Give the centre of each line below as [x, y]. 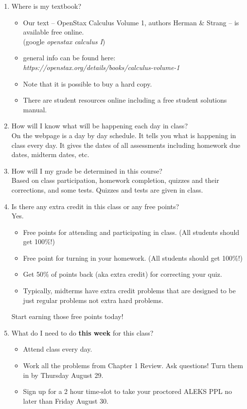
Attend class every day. [58, 349]
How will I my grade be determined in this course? [87, 170]
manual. [35, 109]
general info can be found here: [69, 58]
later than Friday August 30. [66, 400]
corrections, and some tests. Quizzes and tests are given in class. [107, 189]
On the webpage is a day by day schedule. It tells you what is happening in [124, 135]
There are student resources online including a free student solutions [125, 100]
